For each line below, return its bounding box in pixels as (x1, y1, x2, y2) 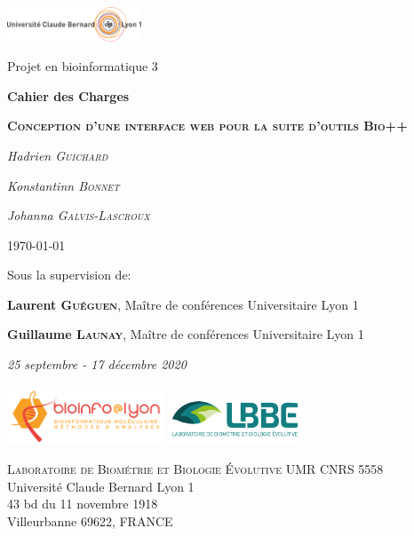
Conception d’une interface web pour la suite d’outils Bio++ (7, 116, 408, 135)
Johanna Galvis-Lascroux (7, 206, 150, 225)
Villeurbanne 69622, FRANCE (7, 511, 173, 530)
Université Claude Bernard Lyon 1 (7, 477, 195, 495)
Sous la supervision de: (7, 265, 131, 284)
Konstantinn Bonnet (7, 176, 120, 194)
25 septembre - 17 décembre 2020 (7, 355, 187, 374)
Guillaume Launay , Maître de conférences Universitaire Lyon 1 (7, 325, 364, 343)
